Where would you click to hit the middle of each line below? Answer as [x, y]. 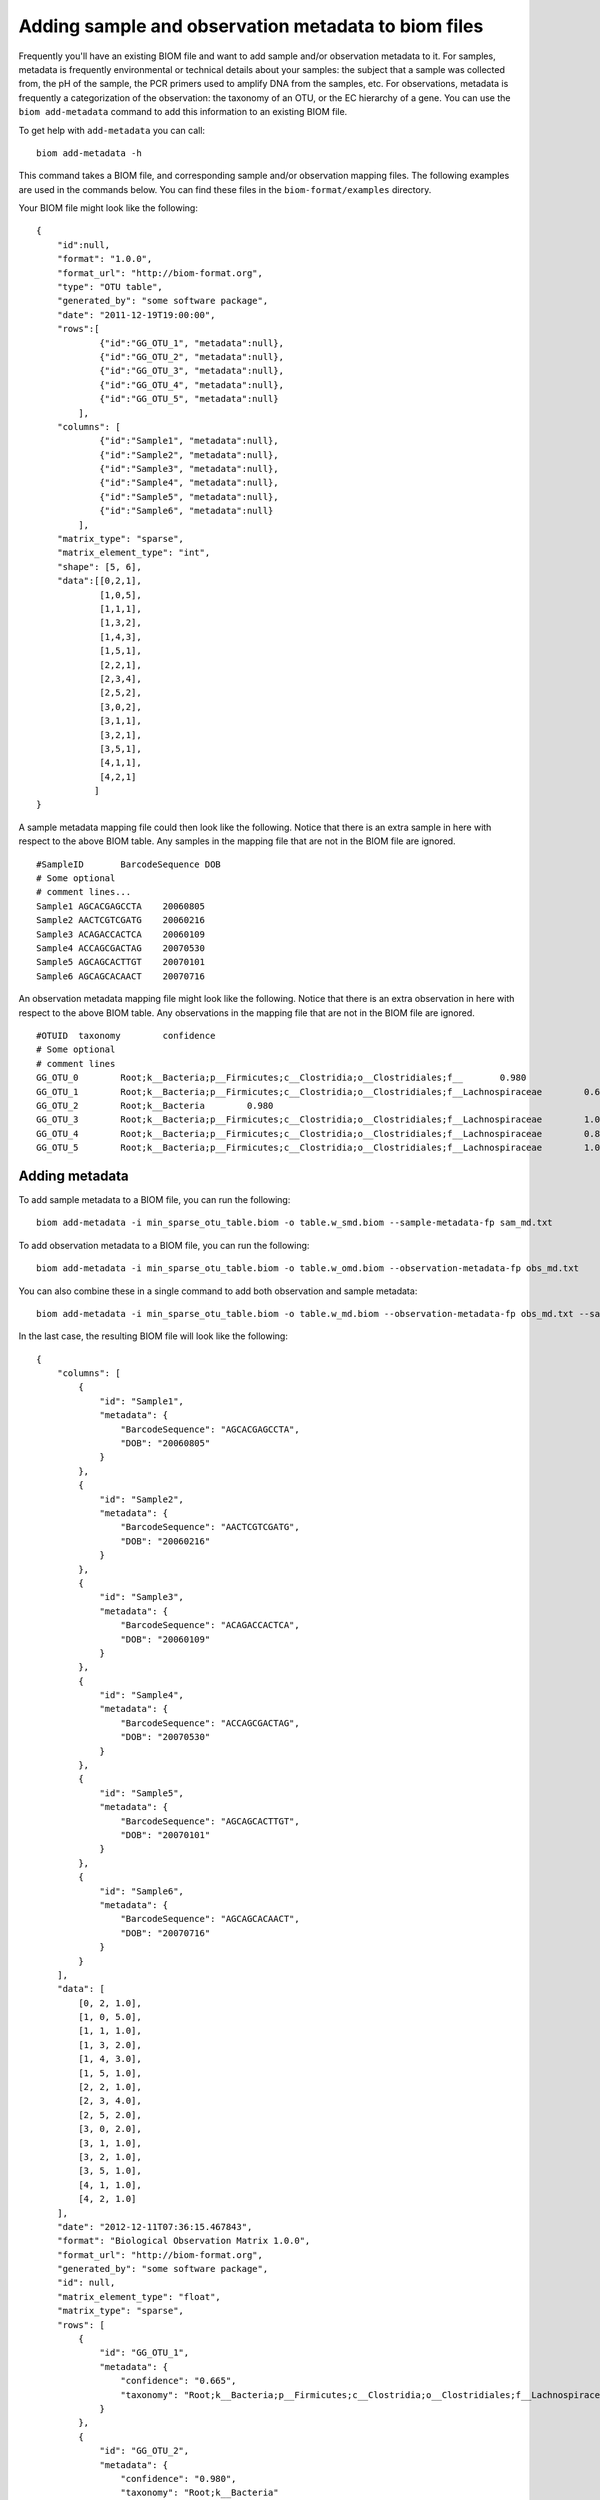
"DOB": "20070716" [165, 1933]
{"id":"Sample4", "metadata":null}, [189, 483]
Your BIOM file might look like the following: [108, 208]
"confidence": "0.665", [178, 2381]
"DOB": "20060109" [165, 1639]
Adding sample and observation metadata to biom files [251, 26]
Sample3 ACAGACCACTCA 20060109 [120, 934]
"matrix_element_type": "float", [139, 2296]
